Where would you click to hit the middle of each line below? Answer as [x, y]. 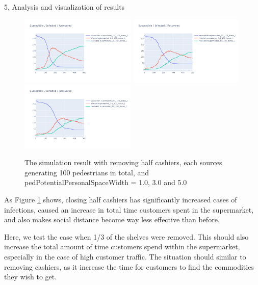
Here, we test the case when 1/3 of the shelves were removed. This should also [126, 236]
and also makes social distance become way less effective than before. [112, 219]
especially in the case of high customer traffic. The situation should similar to [125, 256]
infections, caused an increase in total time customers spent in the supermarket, [129, 209]
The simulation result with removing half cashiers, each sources [123, 162]
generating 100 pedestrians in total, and [87, 172]
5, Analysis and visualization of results [64, 7]
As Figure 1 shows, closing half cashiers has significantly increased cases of [121, 199]
